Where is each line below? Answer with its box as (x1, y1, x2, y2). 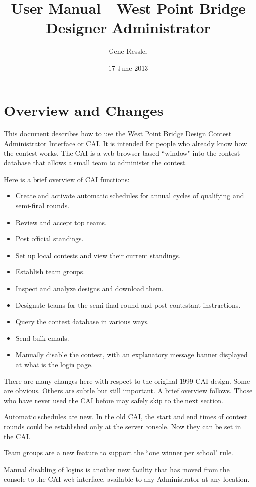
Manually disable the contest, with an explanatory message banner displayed (15, 349, 248, 360)
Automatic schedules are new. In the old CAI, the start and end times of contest (4, 412, 248, 422)
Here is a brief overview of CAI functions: (4, 174, 130, 184)
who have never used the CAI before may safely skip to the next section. (4, 395, 223, 405)
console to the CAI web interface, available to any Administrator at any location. (4, 474, 250, 484)
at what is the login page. (15, 359, 93, 369)
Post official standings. (15, 233, 84, 244)
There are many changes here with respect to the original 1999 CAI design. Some (4, 375, 250, 386)
